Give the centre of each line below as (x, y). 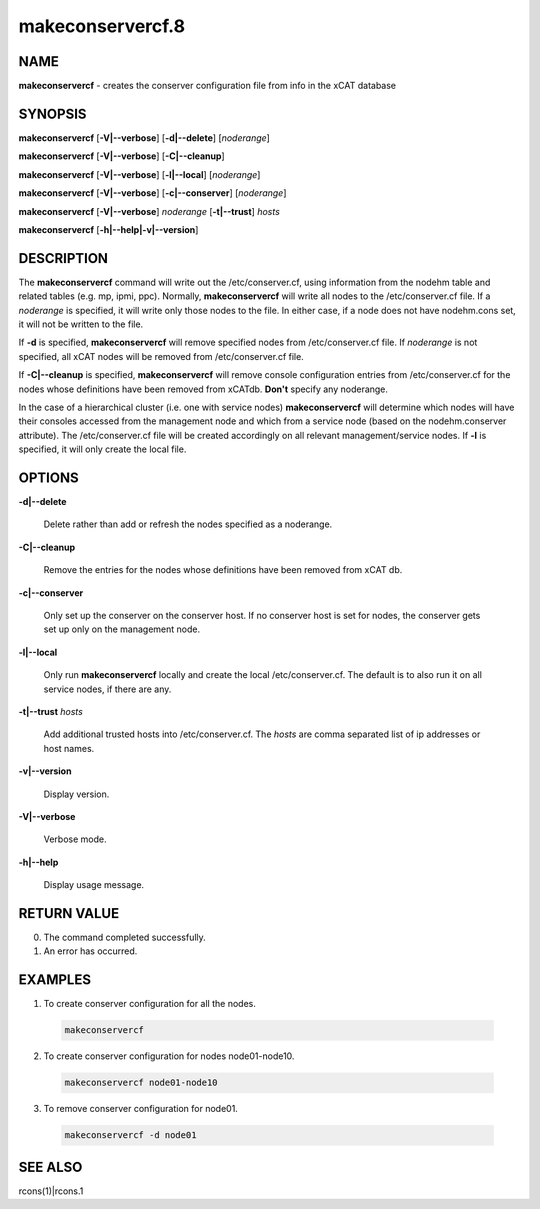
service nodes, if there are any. (107, 689)
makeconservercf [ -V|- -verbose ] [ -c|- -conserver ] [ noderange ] (152, 193)
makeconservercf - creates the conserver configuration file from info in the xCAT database (207, 86)
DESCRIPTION (63, 258)
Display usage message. (94, 885)
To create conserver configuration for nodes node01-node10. (169, 1056)
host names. (69, 748)
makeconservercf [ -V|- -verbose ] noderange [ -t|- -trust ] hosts (149, 211)
